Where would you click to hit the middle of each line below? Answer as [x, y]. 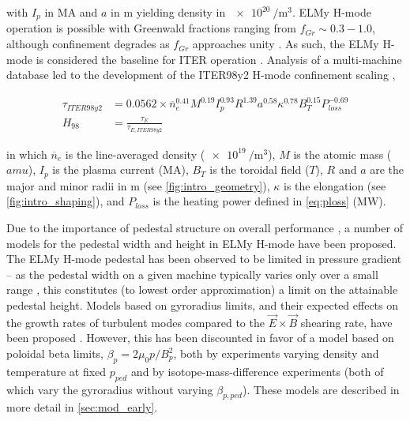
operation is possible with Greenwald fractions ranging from [151, 28]
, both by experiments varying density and [276, 353]
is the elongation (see [335, 185]
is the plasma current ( [108, 169]
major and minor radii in [67, 185]
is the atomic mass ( [342, 154]
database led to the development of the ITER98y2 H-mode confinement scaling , [201, 75]
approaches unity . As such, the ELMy [286, 44]
